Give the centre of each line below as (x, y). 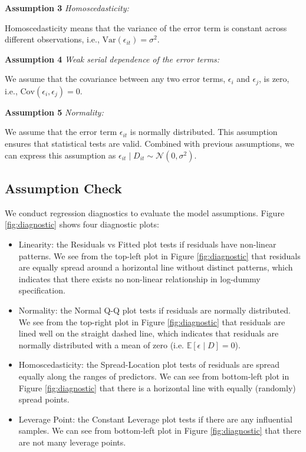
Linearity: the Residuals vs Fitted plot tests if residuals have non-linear (147, 244)
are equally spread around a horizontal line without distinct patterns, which (156, 267)
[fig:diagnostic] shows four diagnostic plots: (82, 224)
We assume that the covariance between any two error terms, (115, 79)
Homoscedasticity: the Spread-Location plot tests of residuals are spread (149, 364)
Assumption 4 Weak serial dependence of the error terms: (112, 59)
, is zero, (274, 79)
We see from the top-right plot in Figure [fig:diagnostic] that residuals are (152, 321)
